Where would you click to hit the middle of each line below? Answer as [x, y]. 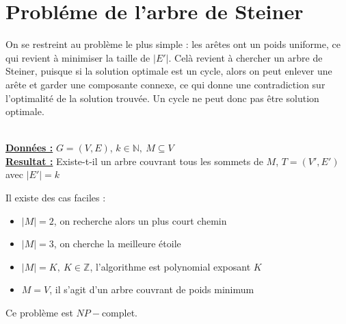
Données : [29, 148]
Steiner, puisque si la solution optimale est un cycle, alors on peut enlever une [169, 71]
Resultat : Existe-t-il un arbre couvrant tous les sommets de [134, 161]
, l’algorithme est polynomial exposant [170, 266]
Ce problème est [39, 313]
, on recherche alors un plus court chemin [140, 220]
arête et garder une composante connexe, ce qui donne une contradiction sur [165, 84]
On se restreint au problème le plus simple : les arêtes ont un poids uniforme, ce [173, 44]
